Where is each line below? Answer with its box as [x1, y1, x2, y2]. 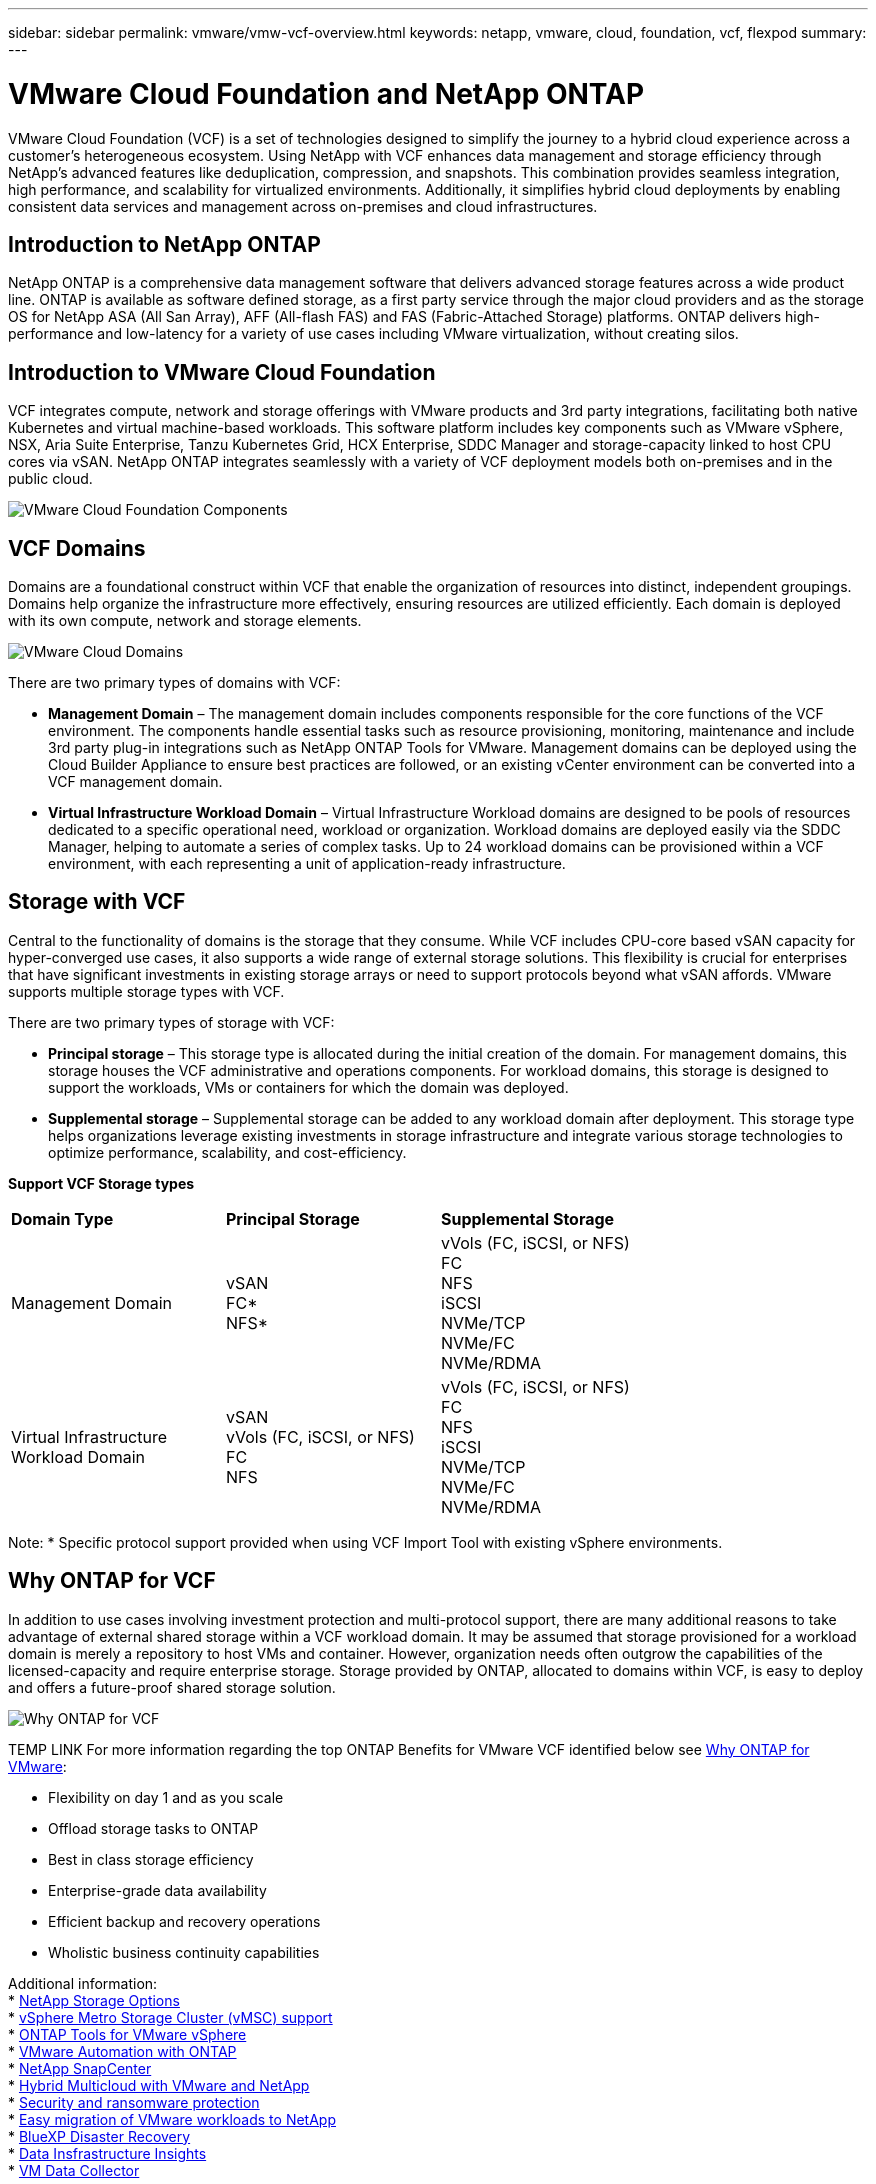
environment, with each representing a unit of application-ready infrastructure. [48, 855, 566, 873]
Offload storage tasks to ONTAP [48, 1819, 259, 1837]
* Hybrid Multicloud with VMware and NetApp [8, 2076, 310, 2094]
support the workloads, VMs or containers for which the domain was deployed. [48, 1078, 569, 1096]
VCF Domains [8, 535, 146, 561]
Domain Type [11, 1208, 114, 1229]
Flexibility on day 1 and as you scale [48, 1788, 284, 1806]
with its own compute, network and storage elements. [8, 612, 362, 630]
